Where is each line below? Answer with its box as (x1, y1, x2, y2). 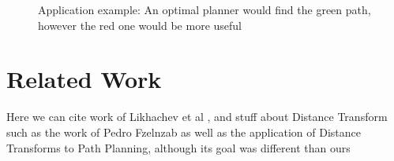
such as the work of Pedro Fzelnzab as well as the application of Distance (6, 123, 362, 140)
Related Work (6, 63, 162, 95)
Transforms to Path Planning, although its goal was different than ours (6, 139, 351, 156)
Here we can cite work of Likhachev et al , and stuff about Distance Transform (6, 108, 388, 125)
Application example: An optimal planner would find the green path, (38, 2, 371, 17)
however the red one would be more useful (38, 16, 242, 33)
